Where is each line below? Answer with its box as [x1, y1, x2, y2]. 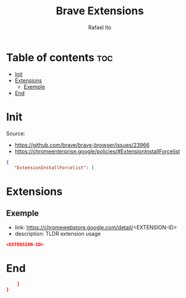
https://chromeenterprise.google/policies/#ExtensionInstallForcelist [14, 147, 180, 155]
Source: [6, 129, 26, 137]
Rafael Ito [88, 24, 112, 31]
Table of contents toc [6, 50, 113, 64]
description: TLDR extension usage [14, 230, 101, 237]
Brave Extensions [55, 4, 144, 18]
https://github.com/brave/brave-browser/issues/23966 [14, 141, 150, 148]
